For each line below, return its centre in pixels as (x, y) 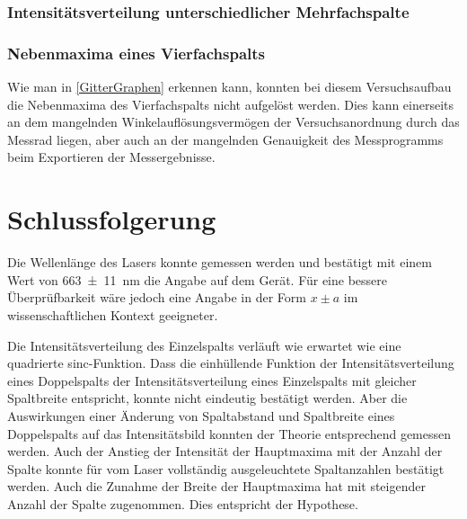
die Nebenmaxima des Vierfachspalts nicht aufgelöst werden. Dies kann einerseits (231, 104)
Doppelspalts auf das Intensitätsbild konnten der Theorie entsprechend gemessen (229, 433)
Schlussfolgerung (112, 219)
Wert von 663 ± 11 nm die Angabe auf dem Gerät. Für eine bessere (198, 279)
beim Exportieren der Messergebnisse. (111, 157)
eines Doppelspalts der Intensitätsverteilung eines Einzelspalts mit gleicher (212, 380)
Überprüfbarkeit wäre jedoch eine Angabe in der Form (157, 297)
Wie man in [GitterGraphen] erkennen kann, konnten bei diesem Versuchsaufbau (229, 87)
